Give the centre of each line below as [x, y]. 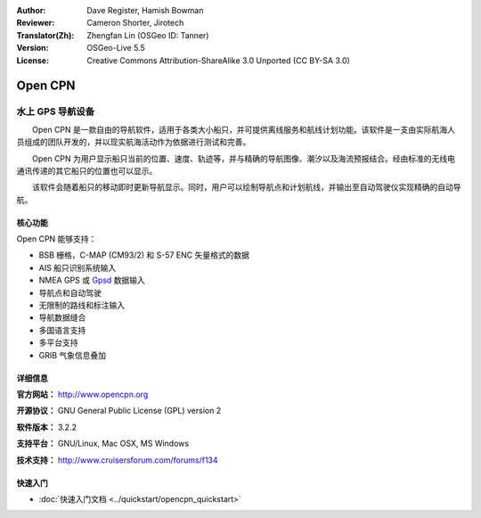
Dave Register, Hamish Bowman [145, 10]
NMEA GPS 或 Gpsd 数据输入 [92, 280]
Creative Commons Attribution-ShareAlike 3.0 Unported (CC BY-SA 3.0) [219, 60]
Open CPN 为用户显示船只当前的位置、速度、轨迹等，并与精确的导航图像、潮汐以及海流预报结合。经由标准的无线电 [244, 158]
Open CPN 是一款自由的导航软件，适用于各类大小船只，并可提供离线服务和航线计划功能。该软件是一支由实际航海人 [244, 129]
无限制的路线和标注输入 [82, 305]
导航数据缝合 [62, 317]
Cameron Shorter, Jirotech [135, 23]
